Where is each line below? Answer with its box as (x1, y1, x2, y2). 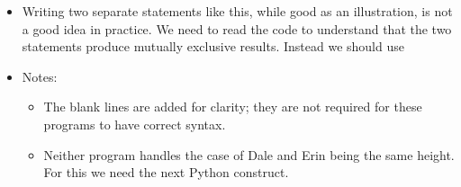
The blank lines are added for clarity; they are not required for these (43, 97, 422, 116)
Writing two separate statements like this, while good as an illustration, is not (22, 2, 453, 20)
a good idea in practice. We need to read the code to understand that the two (22, 19, 452, 38)
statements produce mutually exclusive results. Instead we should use (22, 37, 404, 56)
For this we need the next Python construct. (43, 163, 289, 182)
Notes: (22, 67, 58, 85)
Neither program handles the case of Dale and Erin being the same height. (43, 145, 455, 164)
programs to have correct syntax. (43, 114, 226, 133)
